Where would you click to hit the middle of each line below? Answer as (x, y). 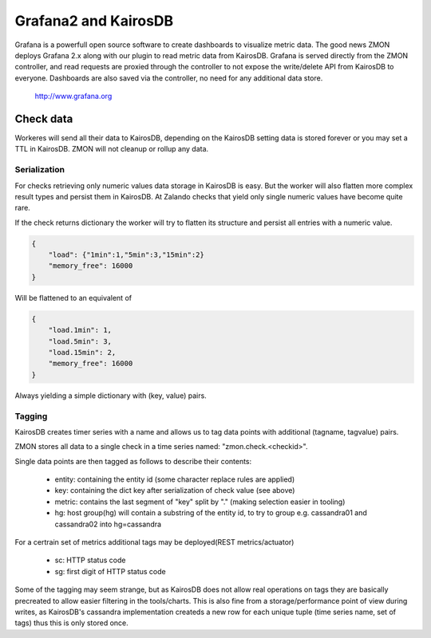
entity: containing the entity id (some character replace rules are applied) (175, 479)
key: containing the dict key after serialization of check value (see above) (175, 490)
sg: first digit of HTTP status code (111, 571)
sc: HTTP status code (90, 560)
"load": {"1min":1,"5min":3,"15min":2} (127, 255)
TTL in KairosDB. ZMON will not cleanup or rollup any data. (112, 149)
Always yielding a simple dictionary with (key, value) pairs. (111, 396)
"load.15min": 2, (82, 352)
